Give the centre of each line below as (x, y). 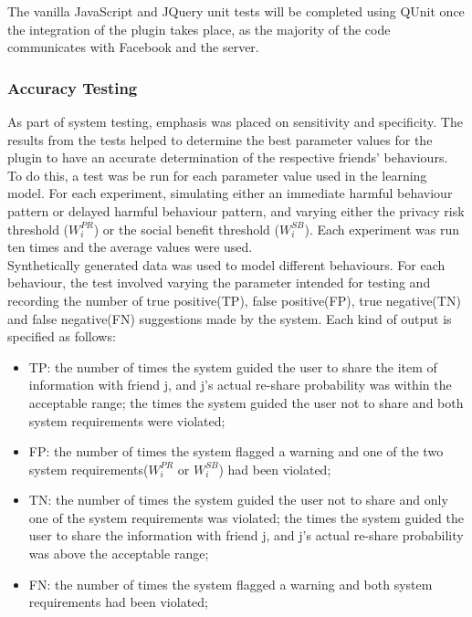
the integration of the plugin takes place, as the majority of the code (199, 29)
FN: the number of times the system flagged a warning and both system (231, 584)
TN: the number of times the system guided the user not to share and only (238, 500)
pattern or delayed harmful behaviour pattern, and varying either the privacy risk (236, 210)
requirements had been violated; (118, 602)
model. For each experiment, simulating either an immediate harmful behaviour (230, 193)
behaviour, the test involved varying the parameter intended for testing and (219, 282)
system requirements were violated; (127, 420)
